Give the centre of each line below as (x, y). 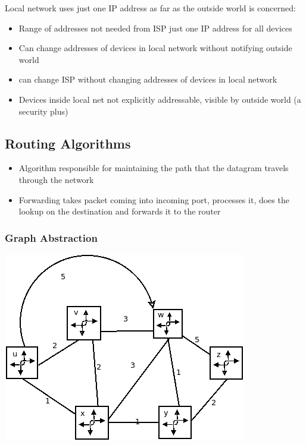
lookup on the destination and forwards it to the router (120, 211)
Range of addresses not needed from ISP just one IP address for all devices (155, 28)
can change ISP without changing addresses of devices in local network (148, 79)
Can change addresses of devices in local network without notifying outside (155, 48)
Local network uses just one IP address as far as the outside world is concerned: (150, 8)
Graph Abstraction (51, 237)
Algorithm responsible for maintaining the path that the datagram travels (154, 168)
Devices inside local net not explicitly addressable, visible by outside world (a (160, 99)
